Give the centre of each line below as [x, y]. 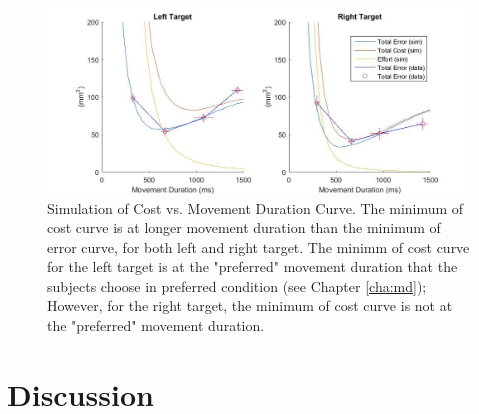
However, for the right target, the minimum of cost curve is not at [250, 305]
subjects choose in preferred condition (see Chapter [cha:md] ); [237, 285]
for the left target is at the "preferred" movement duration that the [252, 266]
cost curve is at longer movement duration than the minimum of [244, 227]
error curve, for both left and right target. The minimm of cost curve [258, 246]
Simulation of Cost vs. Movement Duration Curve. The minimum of [255, 207]
